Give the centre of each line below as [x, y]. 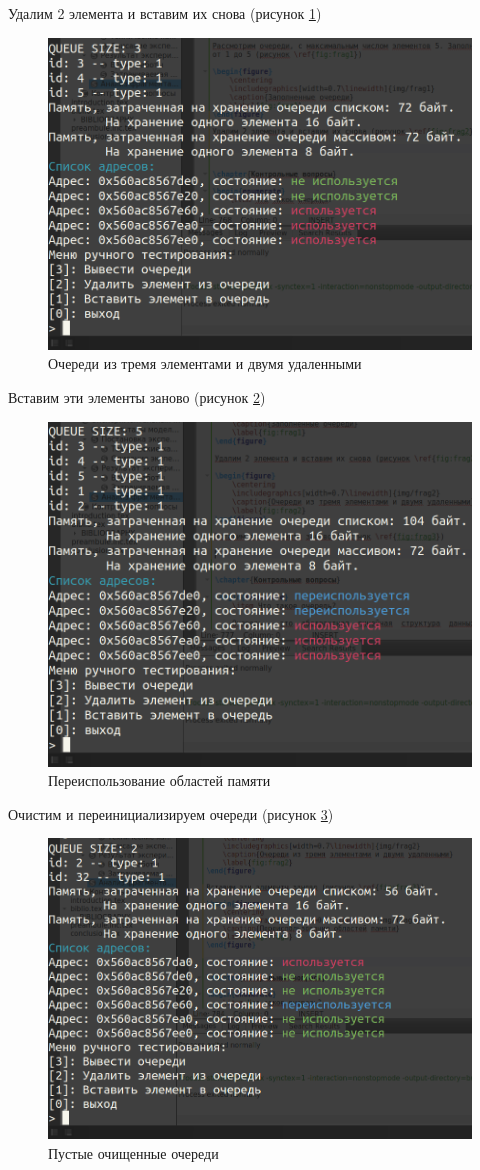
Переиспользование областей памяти [159, 780]
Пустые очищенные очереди [133, 1152]
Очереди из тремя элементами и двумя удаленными [205, 363]
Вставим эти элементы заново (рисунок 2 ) [137, 397]
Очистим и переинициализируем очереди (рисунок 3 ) [171, 813]
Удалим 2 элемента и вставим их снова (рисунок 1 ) [165, 13]
